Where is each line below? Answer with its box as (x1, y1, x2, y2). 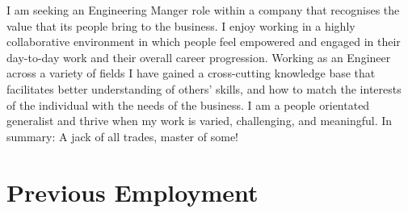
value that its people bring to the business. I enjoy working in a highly (6, 17, 355, 34)
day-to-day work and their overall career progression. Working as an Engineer (6, 48, 391, 65)
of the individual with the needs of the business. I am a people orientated (6, 96, 370, 113)
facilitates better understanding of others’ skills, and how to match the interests (6, 80, 402, 97)
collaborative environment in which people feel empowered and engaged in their (6, 33, 401, 50)
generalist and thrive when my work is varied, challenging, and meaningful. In (6, 112, 393, 129)
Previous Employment (6, 175, 259, 208)
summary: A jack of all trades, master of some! (6, 127, 238, 144)
